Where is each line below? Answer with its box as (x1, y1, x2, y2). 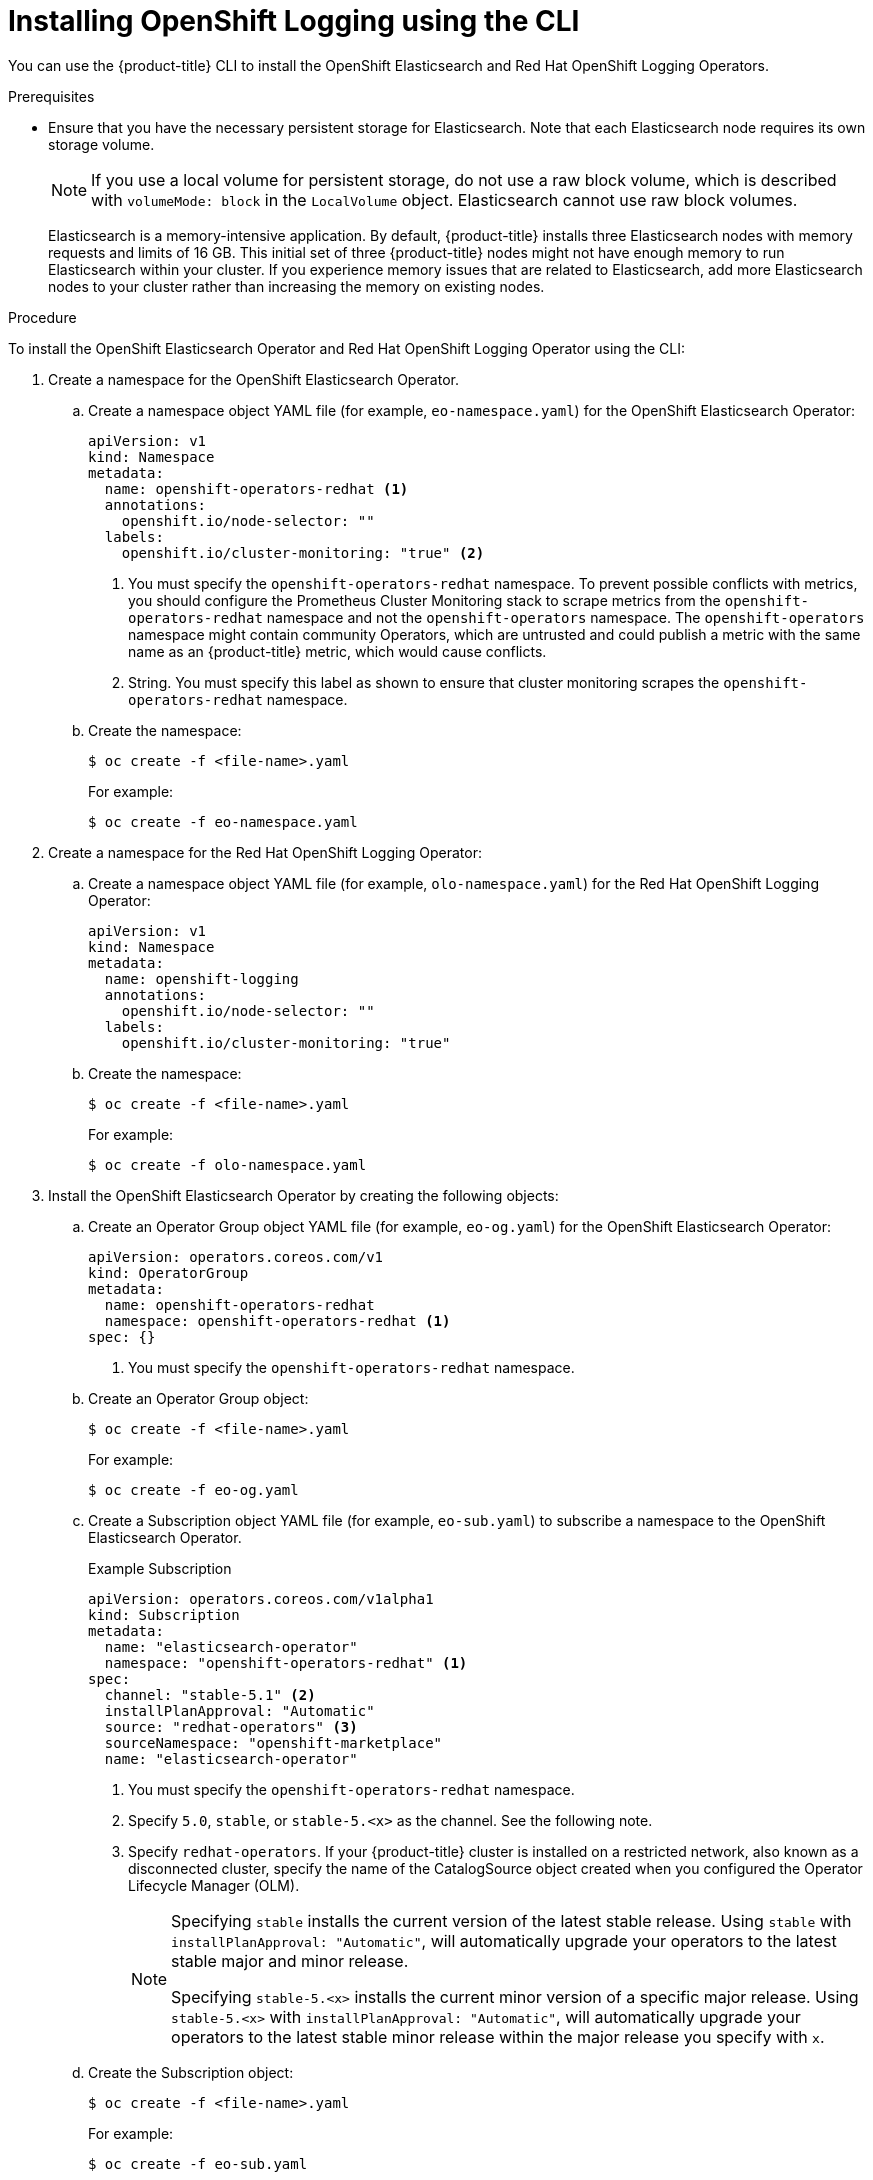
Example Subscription (88, 1559, 232, 1577)
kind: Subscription (88, 1606, 240, 1623)
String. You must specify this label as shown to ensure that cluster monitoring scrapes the (128, 673, 720, 691)
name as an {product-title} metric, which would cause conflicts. (128, 642, 547, 660)
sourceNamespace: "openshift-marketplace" (104, 1734, 443, 1751)
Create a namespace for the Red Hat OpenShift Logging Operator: (48, 843, 482, 861)
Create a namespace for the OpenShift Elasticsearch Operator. (48, 370, 459, 388)
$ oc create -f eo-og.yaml (88, 1481, 299, 1498)
